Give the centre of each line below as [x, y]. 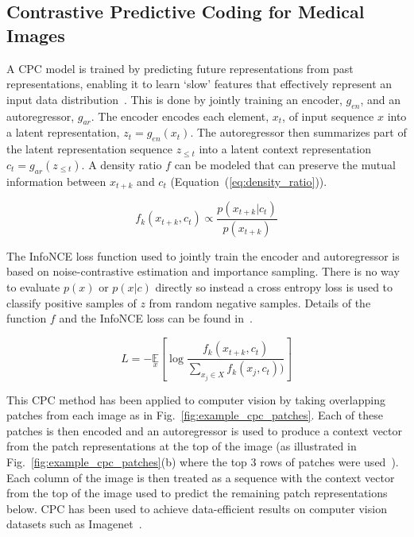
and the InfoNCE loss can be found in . [156, 318]
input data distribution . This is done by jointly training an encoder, [174, 99]
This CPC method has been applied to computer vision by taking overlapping [196, 399]
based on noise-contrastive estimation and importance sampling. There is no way [203, 271]
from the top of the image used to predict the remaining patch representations [197, 493]
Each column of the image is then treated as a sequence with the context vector [201, 477]
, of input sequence [328, 116]
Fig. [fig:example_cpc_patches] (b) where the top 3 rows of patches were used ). [203, 461]
